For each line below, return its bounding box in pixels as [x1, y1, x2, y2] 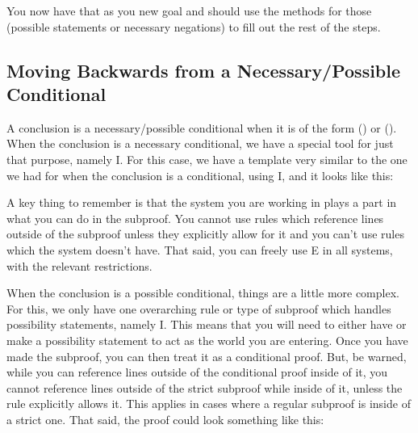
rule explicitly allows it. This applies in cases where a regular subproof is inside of [6, 395, 411, 412]
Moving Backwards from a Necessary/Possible [6, 57, 401, 82]
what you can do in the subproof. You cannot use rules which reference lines [6, 209, 384, 226]
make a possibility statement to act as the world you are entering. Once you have [6, 331, 408, 348]
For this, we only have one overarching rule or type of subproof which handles [6, 300, 391, 317]
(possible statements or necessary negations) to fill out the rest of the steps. [6, 18, 381, 35]
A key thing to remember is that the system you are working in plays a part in [6, 194, 397, 211]
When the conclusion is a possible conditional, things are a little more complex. [6, 284, 399, 301]
